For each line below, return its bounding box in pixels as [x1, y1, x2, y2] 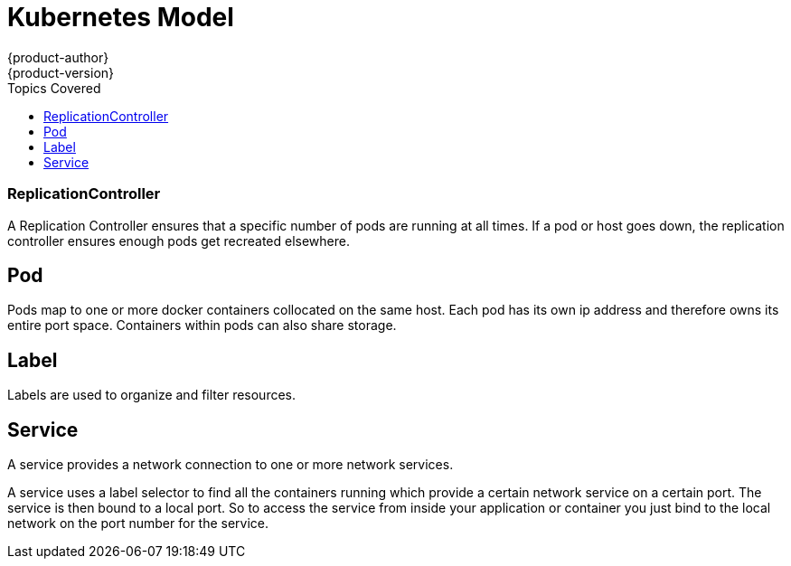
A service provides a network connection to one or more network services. [7, 457, 454, 473]
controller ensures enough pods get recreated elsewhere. [7, 232, 350, 249]
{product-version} [7, 64, 115, 80]
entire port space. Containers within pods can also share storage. [7, 317, 397, 334]
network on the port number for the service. [7, 515, 269, 532]
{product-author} [7, 49, 109, 65]
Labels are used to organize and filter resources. [7, 387, 297, 403]
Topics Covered [7, 80, 101, 96]
